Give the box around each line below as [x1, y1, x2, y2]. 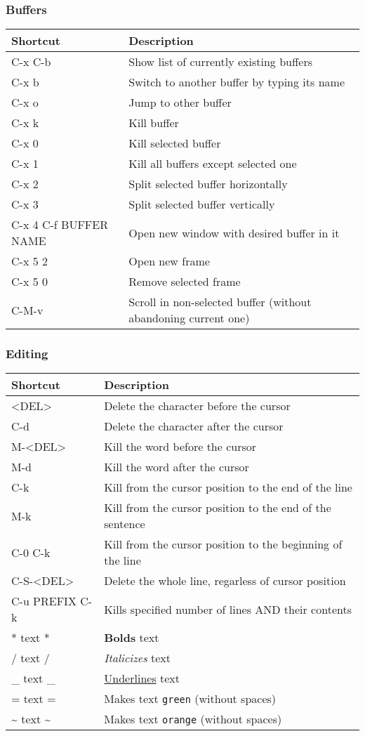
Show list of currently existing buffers [128, 53, 312, 70]
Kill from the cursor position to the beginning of [104, 536, 343, 553]
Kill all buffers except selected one [128, 155, 297, 172]
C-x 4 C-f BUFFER [11, 216, 108, 233]
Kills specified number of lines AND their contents [104, 600, 352, 617]
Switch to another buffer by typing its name [128, 74, 345, 91]
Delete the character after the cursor [104, 418, 284, 435]
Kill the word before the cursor [104, 438, 257, 455]
